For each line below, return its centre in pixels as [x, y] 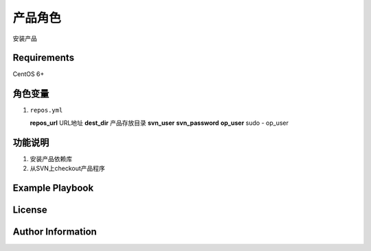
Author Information [55, 231]
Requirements [44, 58]
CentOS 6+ [29, 74]
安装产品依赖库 [51, 158]
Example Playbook [53, 188]
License [30, 210]
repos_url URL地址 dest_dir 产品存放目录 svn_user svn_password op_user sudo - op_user [159, 123]
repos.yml [46, 110]
